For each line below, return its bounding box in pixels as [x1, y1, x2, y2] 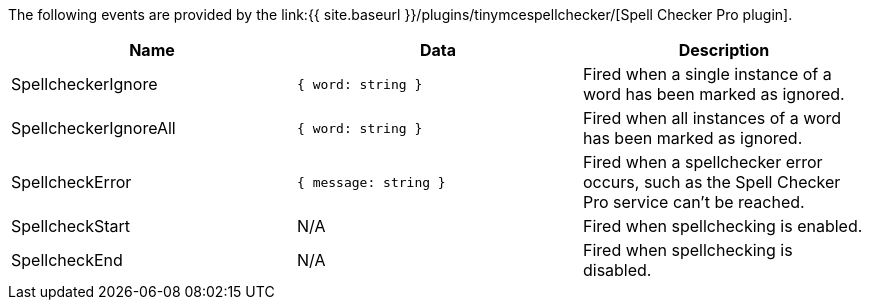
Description [678, 40, 770, 60]
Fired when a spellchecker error [582, 152, 823, 172]
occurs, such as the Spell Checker [582, 172, 841, 192]
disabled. [582, 260, 652, 280]
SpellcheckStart [11, 216, 131, 236]
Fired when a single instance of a [582, 64, 832, 84]
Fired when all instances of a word [582, 108, 842, 128]
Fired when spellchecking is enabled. [582, 216, 863, 236]
